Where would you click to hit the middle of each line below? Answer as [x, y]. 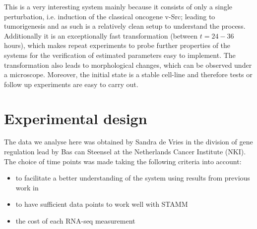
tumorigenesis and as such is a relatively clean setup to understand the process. [125, 26]
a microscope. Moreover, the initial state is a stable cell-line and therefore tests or [128, 74]
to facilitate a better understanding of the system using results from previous [133, 178]
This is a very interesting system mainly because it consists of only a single [118, 6]
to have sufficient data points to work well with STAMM [102, 204]
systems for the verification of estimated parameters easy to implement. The [120, 55]
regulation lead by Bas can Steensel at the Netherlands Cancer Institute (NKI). [125, 152]
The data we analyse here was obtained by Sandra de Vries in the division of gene [128, 142]
